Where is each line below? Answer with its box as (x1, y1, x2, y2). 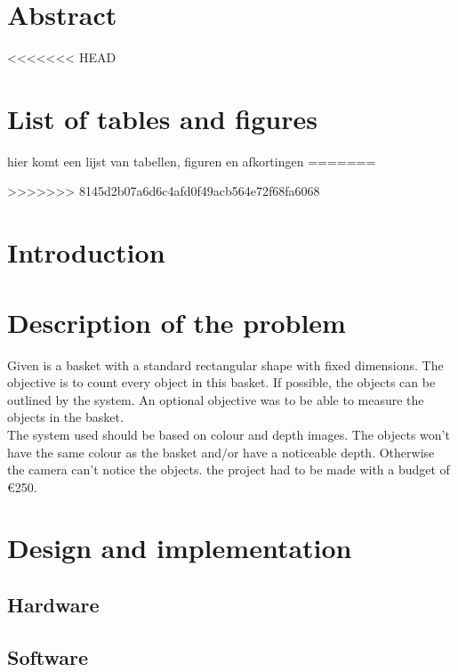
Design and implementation (7, 530, 352, 566)
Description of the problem (7, 304, 346, 340)
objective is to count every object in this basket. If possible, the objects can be (7, 373, 436, 392)
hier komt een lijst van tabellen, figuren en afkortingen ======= (7, 151, 376, 170)
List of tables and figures (7, 100, 317, 136)
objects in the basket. (7, 408, 124, 426)
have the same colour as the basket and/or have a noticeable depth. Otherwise (7, 442, 435, 461)
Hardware (7, 591, 100, 619)
